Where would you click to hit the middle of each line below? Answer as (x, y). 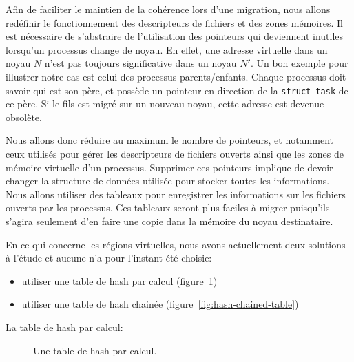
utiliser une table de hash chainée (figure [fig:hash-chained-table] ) (160, 304)
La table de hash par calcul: (64, 327)
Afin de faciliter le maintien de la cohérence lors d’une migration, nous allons (168, 9)
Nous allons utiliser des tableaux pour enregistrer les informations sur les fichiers (176, 194)
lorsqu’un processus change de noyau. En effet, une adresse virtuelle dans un (167, 49)
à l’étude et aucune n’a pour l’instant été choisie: (109, 258)
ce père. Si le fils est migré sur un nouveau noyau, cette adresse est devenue (165, 104)
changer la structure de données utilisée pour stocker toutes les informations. (168, 181)
